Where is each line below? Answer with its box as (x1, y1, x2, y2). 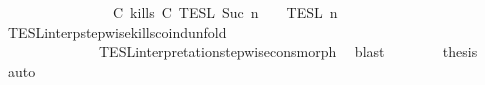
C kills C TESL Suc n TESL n (112, 2, 338, 22)
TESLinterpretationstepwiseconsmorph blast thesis (98, 41, 478, 62)
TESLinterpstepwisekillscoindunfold (7, 21, 227, 42)
